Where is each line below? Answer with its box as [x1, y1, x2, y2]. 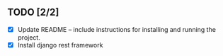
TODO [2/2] [7, 6, 59, 18]
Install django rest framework [17, 40, 103, 49]
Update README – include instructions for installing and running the [17, 25, 216, 33]
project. [17, 33, 40, 42]
